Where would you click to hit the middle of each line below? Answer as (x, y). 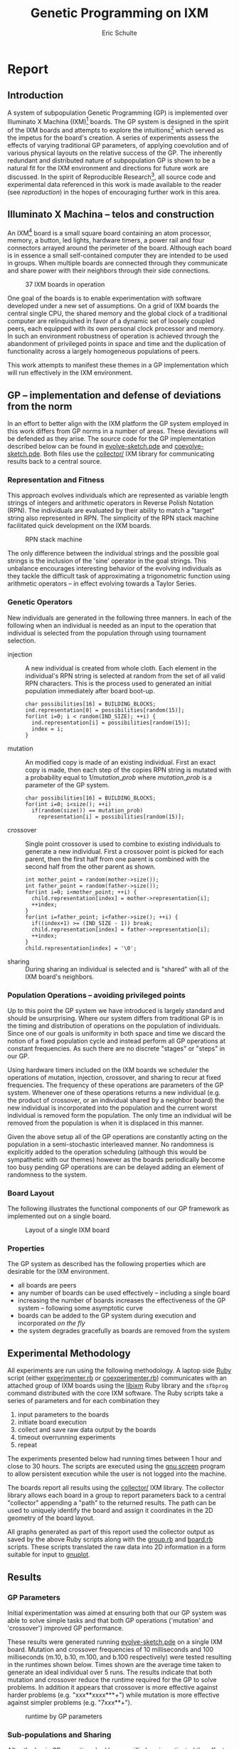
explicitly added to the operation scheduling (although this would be (107, 1152)
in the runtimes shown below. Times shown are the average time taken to (115, 1664)
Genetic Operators (40, 602)
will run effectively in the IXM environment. (70, 373)
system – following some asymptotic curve (80, 1308)
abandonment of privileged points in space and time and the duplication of (117, 344)
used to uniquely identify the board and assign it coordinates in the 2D (110, 1511)
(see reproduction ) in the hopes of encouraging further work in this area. (114, 192)
